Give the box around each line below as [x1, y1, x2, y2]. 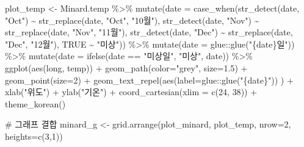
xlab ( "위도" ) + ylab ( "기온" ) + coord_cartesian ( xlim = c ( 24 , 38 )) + [5, 85, 258, 98]
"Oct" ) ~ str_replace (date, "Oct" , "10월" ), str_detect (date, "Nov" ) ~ [5, 13, 259, 26]
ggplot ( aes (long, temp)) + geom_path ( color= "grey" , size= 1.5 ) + [5, 61, 248, 74]
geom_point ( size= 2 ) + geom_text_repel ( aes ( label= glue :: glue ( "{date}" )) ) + [5, 73, 294, 86]
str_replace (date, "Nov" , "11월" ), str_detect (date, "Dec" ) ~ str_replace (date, [5, 26, 293, 38]
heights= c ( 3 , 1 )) [5, 129, 63, 142]
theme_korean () [5, 97, 66, 110]
